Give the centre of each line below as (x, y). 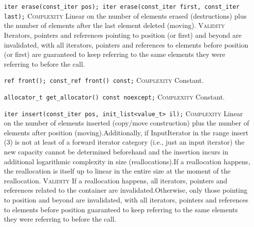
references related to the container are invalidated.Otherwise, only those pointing (126, 190)
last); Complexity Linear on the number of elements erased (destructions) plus (126, 15)
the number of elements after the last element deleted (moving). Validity (114, 25)
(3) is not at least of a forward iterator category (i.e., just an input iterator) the (124, 142)
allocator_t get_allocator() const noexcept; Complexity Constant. (114, 96)
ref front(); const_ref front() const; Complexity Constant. (104, 80)
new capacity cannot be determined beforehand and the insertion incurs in (116, 152)
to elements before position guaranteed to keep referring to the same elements (121, 209)
